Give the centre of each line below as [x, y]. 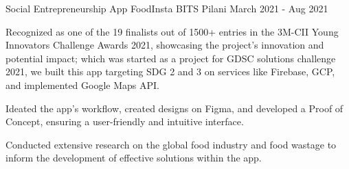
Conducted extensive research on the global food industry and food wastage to [171, 144]
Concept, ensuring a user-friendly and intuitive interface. [125, 121]
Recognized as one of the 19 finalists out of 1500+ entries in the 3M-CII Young [172, 31]
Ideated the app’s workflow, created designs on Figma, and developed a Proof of [174, 108]
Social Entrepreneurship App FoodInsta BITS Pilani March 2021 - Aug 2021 [167, 8]
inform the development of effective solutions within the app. [134, 158]
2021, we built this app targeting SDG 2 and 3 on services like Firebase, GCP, [170, 71]
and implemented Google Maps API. [82, 84]
